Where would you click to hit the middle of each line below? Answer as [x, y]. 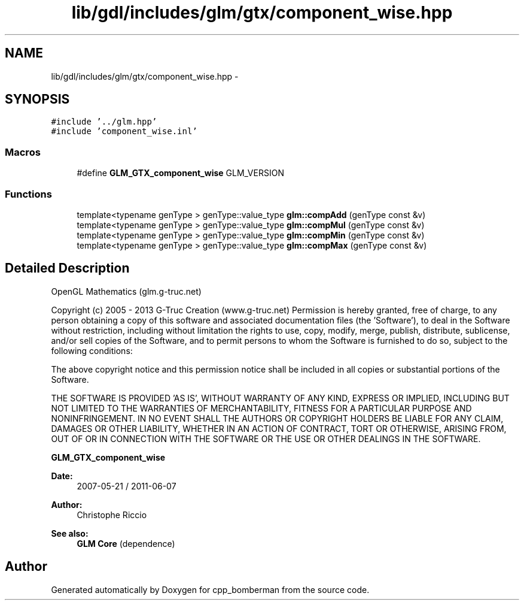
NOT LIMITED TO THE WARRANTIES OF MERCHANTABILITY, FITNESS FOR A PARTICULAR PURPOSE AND [261, 408]
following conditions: [92, 350]
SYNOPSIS [37, 99]
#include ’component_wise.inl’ [124, 131]
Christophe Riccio [112, 515]
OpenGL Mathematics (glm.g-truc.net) [126, 291]
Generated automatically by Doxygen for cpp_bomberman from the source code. [210, 589]
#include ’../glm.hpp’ [104, 122]
